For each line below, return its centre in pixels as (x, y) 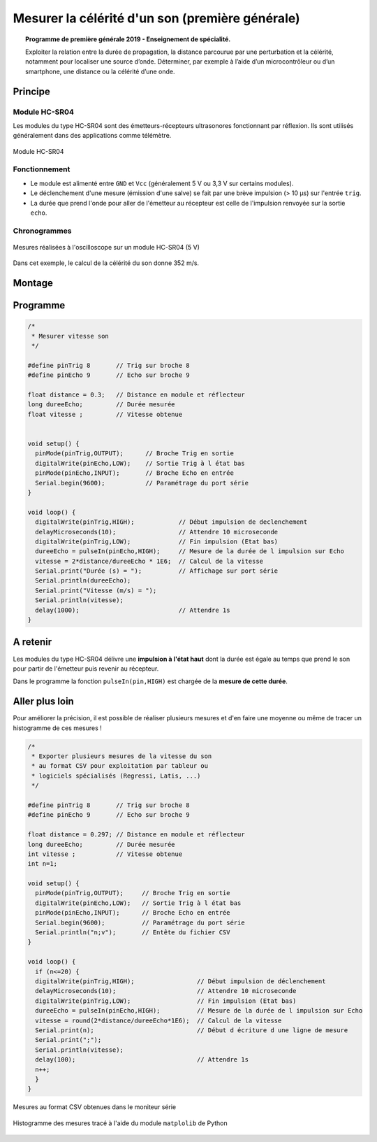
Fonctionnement (42, 169)
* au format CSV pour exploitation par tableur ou (120, 766)
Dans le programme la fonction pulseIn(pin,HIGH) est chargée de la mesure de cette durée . (150, 681)
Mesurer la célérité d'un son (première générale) (156, 18)
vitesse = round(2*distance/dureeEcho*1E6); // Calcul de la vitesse (158, 1020)
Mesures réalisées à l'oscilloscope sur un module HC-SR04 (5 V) (106, 247)
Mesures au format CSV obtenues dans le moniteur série (95, 1107)
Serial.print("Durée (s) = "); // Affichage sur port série (157, 571)
